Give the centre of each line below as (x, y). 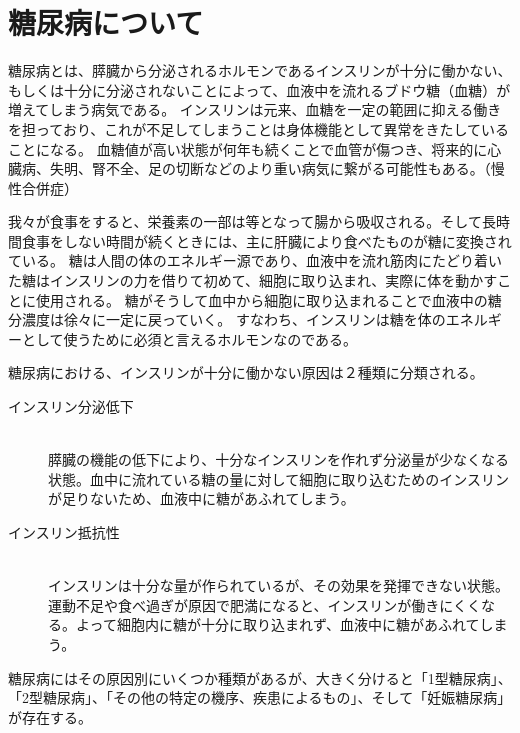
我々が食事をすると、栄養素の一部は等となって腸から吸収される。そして (245, 221)
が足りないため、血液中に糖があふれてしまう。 (201, 498)
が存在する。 (50, 716)
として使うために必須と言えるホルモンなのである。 (189, 338)
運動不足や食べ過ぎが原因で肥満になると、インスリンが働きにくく (264, 604)
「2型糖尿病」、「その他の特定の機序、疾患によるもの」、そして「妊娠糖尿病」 (260, 697)
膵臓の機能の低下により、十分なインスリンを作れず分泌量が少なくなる (278, 459)
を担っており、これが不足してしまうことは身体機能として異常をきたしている (259, 128)
